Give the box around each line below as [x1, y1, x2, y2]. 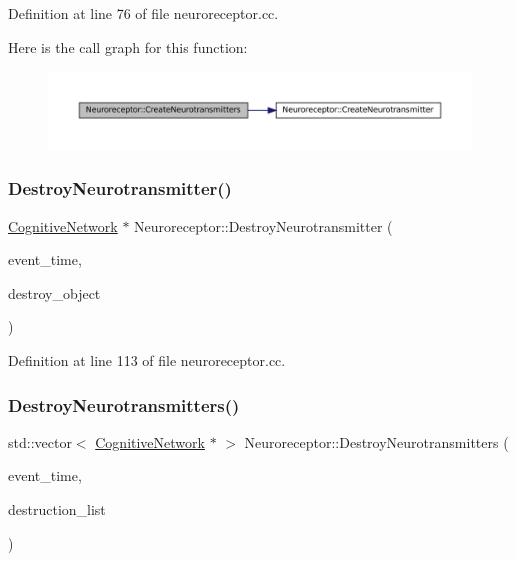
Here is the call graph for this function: [8, 36, 248, 57]
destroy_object [8, 282, 101, 303]
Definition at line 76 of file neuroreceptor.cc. [8, 3, 279, 23]
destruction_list [8, 499, 106, 520]
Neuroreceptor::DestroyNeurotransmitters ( [244, 431, 509, 452]
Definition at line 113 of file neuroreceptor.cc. [8, 350, 286, 371]
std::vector [8, 431, 72, 452]
